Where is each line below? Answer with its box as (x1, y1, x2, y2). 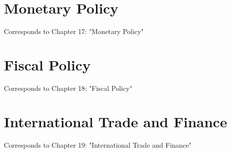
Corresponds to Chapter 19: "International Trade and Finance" (4, 139, 192, 150)
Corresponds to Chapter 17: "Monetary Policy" (4, 26, 144, 36)
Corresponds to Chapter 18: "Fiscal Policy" (4, 83, 133, 93)
